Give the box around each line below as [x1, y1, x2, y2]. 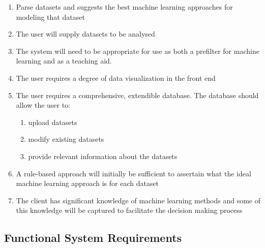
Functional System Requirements [4, 230, 182, 245]
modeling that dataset [16, 11, 85, 22]
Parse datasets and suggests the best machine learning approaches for [16, 2, 233, 12]
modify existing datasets [28, 134, 104, 144]
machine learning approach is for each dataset [16, 178, 159, 189]
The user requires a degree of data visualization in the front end [16, 72, 216, 83]
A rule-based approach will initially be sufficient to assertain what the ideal [16, 168, 251, 178]
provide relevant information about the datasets [28, 150, 178, 161]
